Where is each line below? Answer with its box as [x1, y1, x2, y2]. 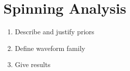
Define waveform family [15, 43, 85, 53]
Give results [15, 59, 51, 70]
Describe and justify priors [15, 26, 94, 37]
